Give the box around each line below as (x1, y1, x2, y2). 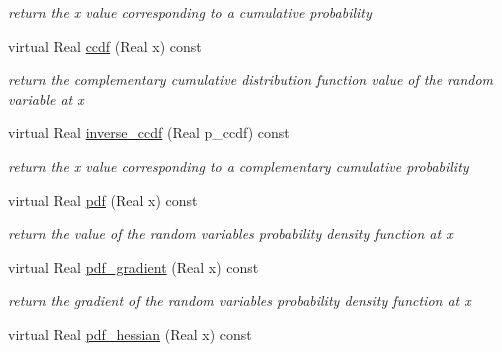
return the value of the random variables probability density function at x (8, 223, 453, 244)
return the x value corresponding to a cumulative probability (8, 2, 372, 22)
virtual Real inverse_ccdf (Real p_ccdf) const (8, 122, 290, 143)
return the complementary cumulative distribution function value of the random (8, 69, 494, 90)
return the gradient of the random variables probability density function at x (8, 290, 471, 311)
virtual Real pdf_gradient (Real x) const (8, 256, 259, 277)
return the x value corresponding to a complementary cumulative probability (8, 155, 469, 176)
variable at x (8, 88, 84, 109)
